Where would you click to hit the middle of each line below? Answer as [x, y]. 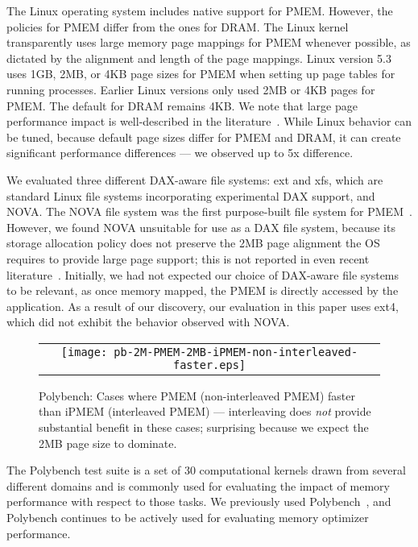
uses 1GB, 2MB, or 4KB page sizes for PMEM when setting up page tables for [201, 74]
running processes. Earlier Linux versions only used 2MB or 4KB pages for [191, 89]
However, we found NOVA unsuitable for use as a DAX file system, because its [201, 227]
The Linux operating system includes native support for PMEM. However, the [200, 10]
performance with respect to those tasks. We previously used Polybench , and [199, 501]
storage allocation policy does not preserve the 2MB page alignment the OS [193, 243]
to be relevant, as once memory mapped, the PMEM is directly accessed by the [203, 290]
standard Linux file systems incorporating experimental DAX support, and [191, 195]
